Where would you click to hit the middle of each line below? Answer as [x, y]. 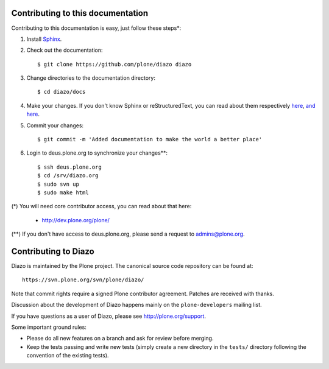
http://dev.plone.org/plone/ [76, 220]
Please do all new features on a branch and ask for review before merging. [120, 339]
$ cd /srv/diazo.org [68, 176]
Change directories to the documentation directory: [91, 78]
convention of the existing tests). [68, 356]
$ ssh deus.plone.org [69, 167]
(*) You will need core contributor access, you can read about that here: [101, 206]
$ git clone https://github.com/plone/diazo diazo [115, 64]
